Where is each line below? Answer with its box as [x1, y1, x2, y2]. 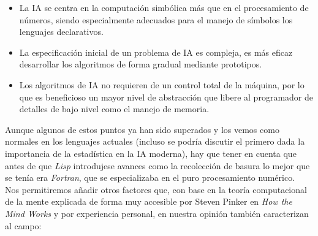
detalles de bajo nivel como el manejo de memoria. [19, 102, 210, 115]
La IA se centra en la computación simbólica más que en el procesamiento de [19, 1, 309, 13]
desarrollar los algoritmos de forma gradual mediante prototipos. [19, 58, 262, 70]
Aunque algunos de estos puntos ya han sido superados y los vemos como [5, 123, 279, 135]
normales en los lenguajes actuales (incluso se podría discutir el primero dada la [5, 135, 305, 148]
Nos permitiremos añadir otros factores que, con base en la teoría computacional [5, 183, 307, 196]
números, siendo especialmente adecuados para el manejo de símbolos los [19, 13, 293, 26]
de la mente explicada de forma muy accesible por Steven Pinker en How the [5, 195, 292, 208]
